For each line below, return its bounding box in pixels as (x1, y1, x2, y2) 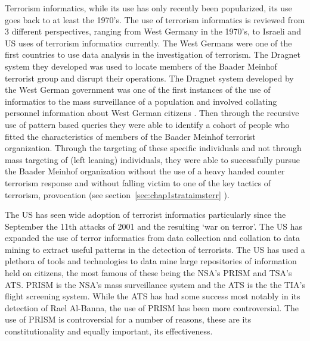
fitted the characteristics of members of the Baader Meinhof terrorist (5, 130, 256, 142)
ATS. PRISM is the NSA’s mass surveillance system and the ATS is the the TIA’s (5, 278, 305, 290)
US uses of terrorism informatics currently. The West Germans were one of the (5, 36, 292, 49)
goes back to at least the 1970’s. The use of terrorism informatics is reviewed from (5, 13, 305, 26)
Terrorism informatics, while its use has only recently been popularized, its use (5, 2, 292, 14)
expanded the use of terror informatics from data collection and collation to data (5, 231, 300, 244)
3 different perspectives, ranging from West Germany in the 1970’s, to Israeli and (5, 25, 301, 37)
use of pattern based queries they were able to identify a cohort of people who (5, 118, 290, 130)
